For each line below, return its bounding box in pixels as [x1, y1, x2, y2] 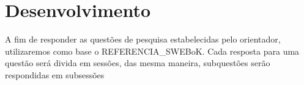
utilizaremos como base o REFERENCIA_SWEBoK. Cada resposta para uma [5, 44, 300, 57]
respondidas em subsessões [5, 68, 105, 81]
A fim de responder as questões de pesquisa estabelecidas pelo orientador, [5, 33, 281, 46]
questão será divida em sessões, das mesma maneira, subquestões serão [5, 56, 270, 69]
